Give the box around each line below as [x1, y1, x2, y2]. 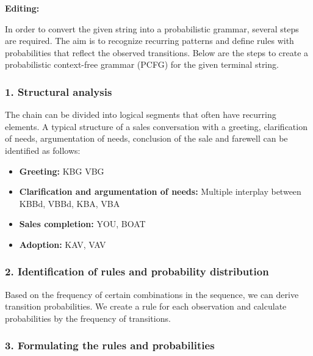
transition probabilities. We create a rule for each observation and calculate [5, 300, 287, 313]
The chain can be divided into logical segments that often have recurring [5, 108, 276, 121]
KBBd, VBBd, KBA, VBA [19, 197, 120, 209]
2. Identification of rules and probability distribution [5, 264, 269, 279]
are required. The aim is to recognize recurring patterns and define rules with [5, 34, 294, 47]
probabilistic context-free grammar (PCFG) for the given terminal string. [5, 58, 279, 71]
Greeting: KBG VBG [19, 164, 104, 177]
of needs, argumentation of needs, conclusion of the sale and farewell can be [5, 132, 288, 145]
